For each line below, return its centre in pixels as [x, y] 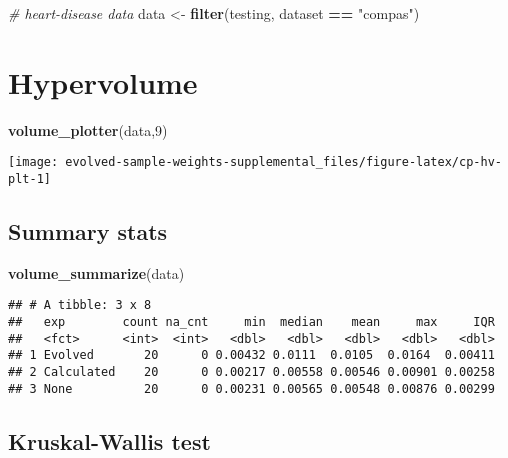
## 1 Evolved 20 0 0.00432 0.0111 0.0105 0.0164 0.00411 [251, 355]
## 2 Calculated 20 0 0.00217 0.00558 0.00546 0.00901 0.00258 [251, 372]
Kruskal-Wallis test [109, 440]
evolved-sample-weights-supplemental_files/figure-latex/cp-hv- [283, 162]
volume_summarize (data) [96, 272]
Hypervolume [103, 81]
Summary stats [88, 231]
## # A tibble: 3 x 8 [80, 305]
